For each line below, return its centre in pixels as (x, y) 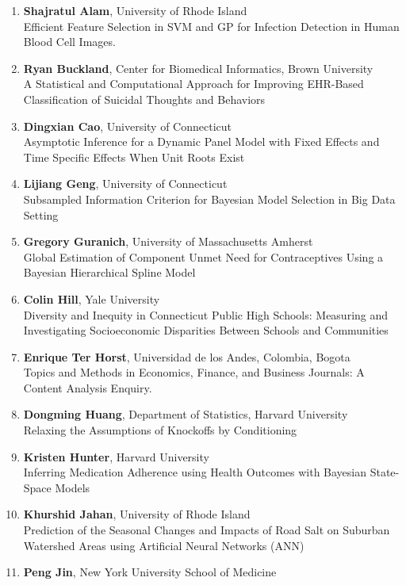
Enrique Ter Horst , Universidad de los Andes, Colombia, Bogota (187, 356)
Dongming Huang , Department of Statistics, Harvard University (186, 414)
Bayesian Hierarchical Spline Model (109, 272)
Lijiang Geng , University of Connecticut (125, 184)
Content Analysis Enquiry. (88, 387)
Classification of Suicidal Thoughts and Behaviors (144, 99)
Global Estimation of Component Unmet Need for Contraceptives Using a (203, 256)
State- (385, 472)
